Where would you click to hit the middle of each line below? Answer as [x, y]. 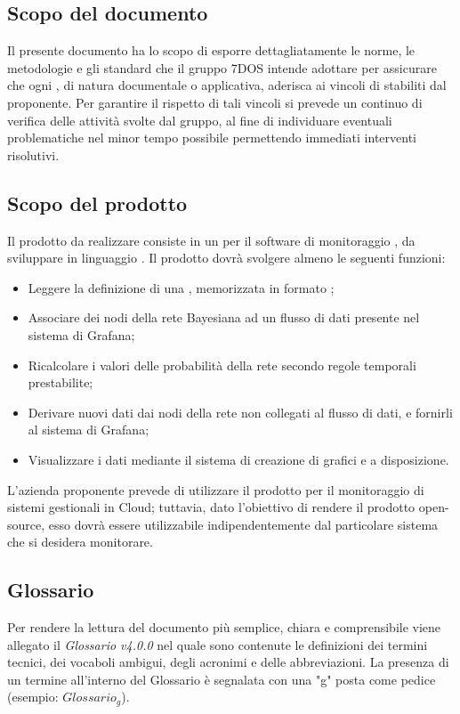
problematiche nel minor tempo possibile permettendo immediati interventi [212, 138]
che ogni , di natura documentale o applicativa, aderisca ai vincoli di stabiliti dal [227, 85]
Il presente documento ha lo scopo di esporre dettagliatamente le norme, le [211, 50]
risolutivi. [33, 154]
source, [26, 524]
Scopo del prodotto [97, 203]
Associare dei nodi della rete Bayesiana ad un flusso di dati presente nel [224, 317]
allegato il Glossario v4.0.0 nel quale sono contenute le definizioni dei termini [218, 644]
